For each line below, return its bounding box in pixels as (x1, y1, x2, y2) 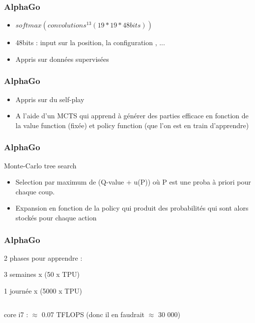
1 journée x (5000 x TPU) (4, 286, 82, 296)
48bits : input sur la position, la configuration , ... (15, 37, 165, 48)
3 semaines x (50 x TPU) (4, 269, 80, 279)
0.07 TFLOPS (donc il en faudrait (41, 309, 145, 319)
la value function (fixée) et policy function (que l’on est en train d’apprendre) (15, 120, 249, 130)
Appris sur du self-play (15, 94, 85, 104)
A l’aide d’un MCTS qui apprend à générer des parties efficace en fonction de (15, 110, 249, 121)
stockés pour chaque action (15, 213, 97, 222)
